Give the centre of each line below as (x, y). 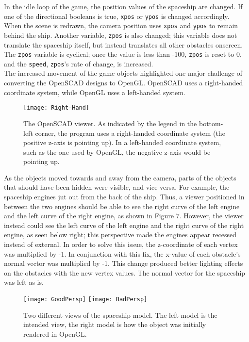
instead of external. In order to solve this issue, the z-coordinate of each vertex (121, 244)
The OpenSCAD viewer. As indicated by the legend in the (110, 123)
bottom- (211, 123)
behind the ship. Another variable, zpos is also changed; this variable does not (121, 35)
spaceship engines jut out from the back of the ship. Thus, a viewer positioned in (124, 197)
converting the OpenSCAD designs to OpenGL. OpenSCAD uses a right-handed (124, 83)
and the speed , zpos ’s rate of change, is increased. (79, 63)
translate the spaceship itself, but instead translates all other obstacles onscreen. (124, 44)
